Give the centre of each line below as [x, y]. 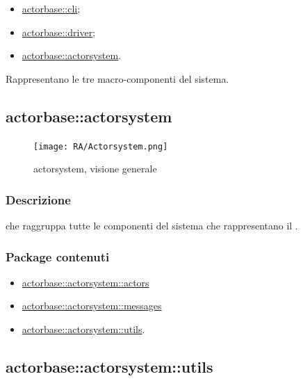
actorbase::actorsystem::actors [85, 282]
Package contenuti [58, 256]
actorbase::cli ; [51, 8]
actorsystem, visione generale [95, 169]
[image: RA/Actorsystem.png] [101, 146]
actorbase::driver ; [59, 32]
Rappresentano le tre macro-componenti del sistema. [117, 78]
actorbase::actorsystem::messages [92, 306]
